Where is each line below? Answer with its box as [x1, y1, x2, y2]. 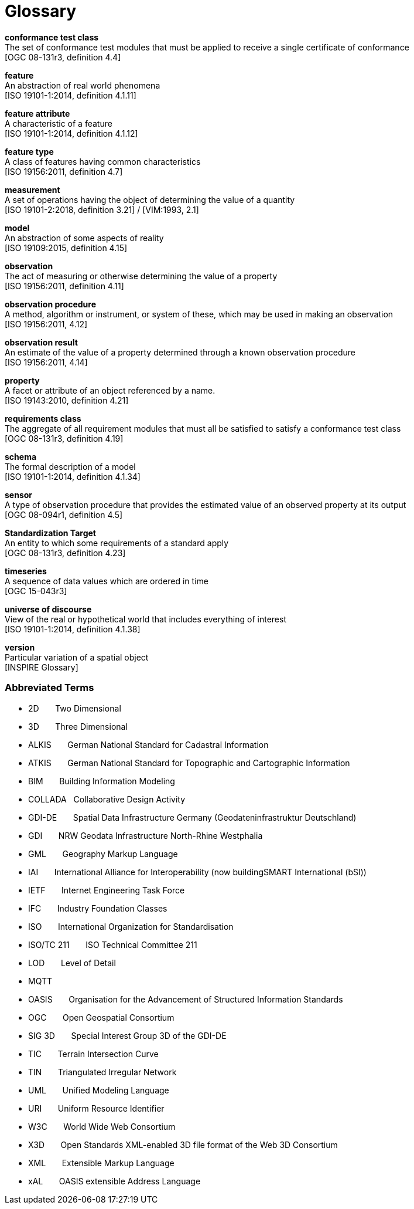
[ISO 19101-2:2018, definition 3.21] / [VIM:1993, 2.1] [5, 204, 199, 215]
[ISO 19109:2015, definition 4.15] [5, 242, 128, 253]
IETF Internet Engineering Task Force [28, 885, 185, 895]
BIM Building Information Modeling [28, 775, 175, 786]
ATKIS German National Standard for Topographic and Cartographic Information [28, 757, 350, 768]
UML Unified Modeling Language [28, 1085, 169, 1095]
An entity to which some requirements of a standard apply [5, 537, 229, 548]
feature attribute [5, 108, 70, 118]
